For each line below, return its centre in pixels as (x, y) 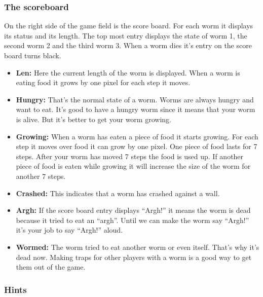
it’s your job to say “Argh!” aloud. (69, 230)
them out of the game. (51, 267)
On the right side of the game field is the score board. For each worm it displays (129, 26)
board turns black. (33, 55)
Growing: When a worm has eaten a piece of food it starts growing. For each (137, 136)
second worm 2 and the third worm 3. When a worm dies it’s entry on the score (128, 45)
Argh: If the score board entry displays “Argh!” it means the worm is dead (133, 210)
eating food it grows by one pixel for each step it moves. (103, 82)
